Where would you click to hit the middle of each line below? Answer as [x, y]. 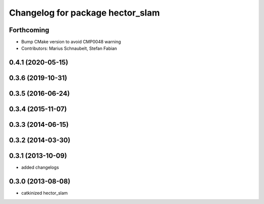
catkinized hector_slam [44, 193]
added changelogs [40, 167]
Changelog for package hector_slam [84, 13]
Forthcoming [29, 30]
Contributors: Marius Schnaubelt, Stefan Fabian [69, 48]
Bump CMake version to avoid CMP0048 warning [71, 42]
